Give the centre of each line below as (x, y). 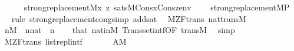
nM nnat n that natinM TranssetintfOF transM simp (120, 30)
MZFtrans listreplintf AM (65, 41)
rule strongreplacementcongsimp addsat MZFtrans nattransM (129, 18)
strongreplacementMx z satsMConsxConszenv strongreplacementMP (157, 7)
